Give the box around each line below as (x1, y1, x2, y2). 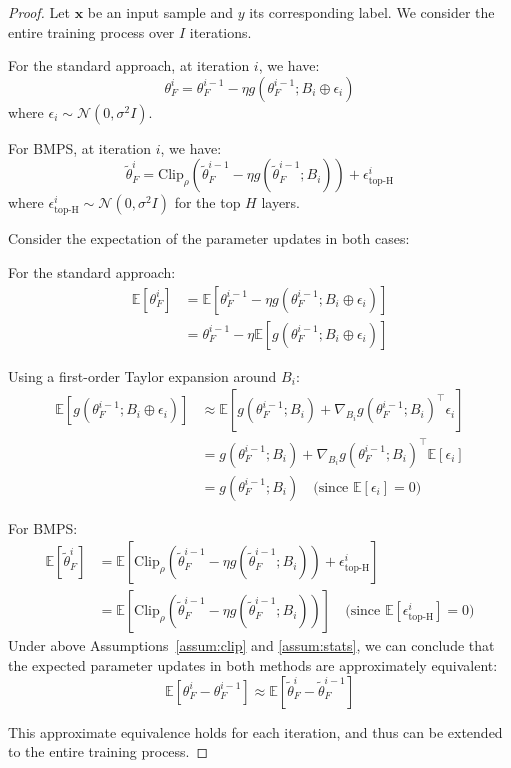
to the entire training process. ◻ (8, 741, 209, 762)
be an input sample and (87, 2, 233, 22)
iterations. (189, 21, 252, 42)
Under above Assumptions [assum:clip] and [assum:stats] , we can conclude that (8, 635, 495, 656)
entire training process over (8, 21, 175, 42)
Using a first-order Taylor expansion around (8, 365, 277, 386)
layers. (261, 192, 301, 213)
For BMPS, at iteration (8, 137, 152, 158)
